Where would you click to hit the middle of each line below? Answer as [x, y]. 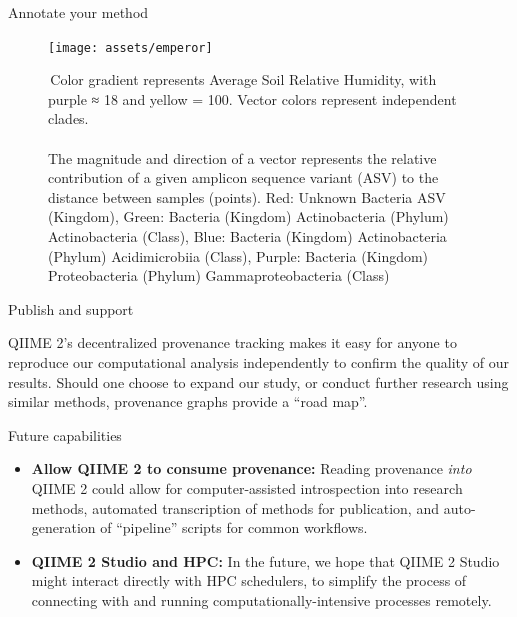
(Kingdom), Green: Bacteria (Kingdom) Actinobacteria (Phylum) [248, 216]
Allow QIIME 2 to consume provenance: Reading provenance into [251, 468]
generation [63, 527]
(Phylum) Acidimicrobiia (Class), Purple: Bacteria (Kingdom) [238, 255]
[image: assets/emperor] [130, 47]
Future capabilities [65, 434]
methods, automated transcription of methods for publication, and [235, 507]
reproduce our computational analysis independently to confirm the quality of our [258, 361]
